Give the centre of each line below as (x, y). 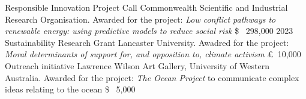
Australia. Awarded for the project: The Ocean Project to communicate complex (152, 77)
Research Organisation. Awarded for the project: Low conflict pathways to (140, 19)
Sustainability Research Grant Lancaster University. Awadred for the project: (147, 42)
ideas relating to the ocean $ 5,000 (70, 89)
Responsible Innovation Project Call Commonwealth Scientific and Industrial (146, 7)
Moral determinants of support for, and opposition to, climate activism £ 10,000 (153, 54)
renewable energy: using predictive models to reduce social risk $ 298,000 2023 (149, 31)
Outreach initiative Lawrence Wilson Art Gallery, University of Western (137, 65)
